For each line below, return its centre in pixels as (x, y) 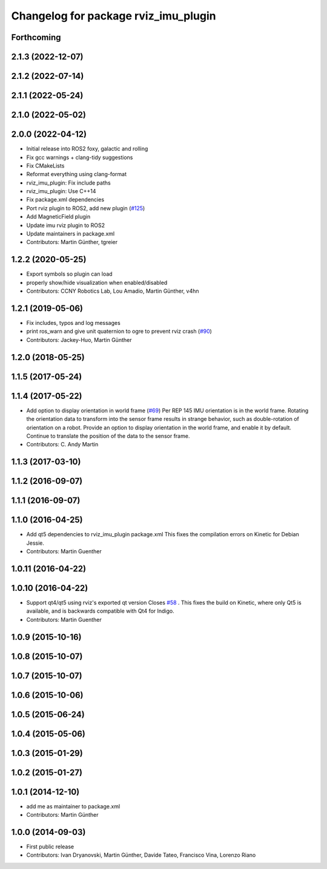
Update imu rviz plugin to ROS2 (66, 225)
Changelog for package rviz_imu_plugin (114, 16)
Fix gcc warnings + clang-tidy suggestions (80, 157)
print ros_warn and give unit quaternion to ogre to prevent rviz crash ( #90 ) (119, 332)
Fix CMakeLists (45, 165)
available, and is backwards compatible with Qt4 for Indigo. (101, 611)
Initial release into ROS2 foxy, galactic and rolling (87, 149)
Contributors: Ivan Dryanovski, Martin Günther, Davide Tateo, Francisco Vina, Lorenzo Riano (141, 855)
